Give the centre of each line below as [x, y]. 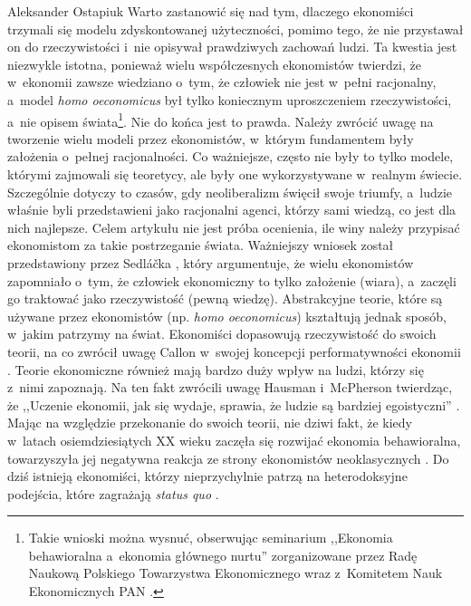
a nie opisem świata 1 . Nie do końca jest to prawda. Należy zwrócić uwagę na [221, 120]
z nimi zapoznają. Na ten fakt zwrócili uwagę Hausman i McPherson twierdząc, [230, 387]
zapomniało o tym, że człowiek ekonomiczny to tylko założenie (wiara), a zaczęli [232, 280]
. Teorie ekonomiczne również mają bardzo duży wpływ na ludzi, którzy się [216, 369]
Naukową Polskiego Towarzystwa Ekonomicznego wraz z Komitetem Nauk [235, 573]
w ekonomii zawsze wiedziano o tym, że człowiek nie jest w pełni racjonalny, [222, 82]
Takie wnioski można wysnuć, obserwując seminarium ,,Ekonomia [211, 538]
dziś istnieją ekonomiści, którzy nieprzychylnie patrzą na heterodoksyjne [207, 476]
